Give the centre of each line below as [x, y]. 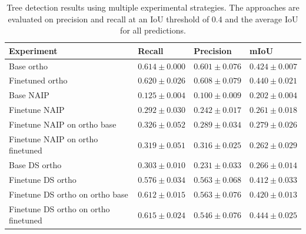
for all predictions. [153, 30]
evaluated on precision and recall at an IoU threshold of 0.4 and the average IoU [153, 19]
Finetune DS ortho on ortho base [69, 194]
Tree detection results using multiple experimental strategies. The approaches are [153, 7]
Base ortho [29, 66]
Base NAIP [29, 95]
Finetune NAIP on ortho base [63, 124]
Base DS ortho [35, 165]
